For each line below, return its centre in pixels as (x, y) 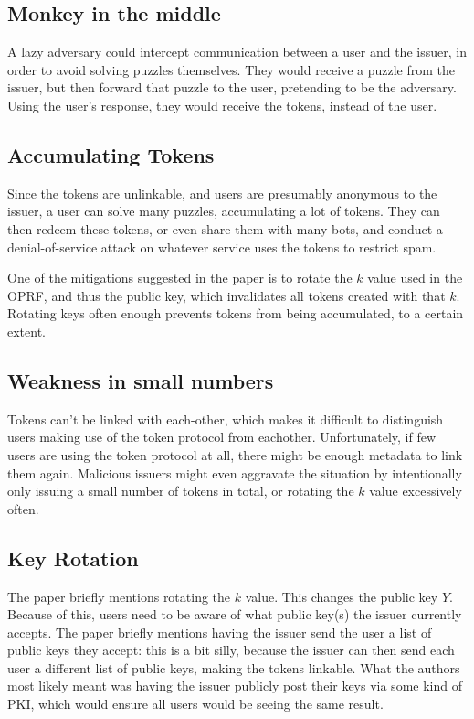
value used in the (415, 278)
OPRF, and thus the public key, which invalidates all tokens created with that (226, 295)
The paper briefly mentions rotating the (119, 596)
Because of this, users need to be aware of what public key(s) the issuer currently (235, 614)
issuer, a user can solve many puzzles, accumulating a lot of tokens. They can (224, 211)
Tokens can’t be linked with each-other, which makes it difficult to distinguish (226, 419)
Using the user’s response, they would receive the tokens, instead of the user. (222, 105)
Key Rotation (73, 558)
